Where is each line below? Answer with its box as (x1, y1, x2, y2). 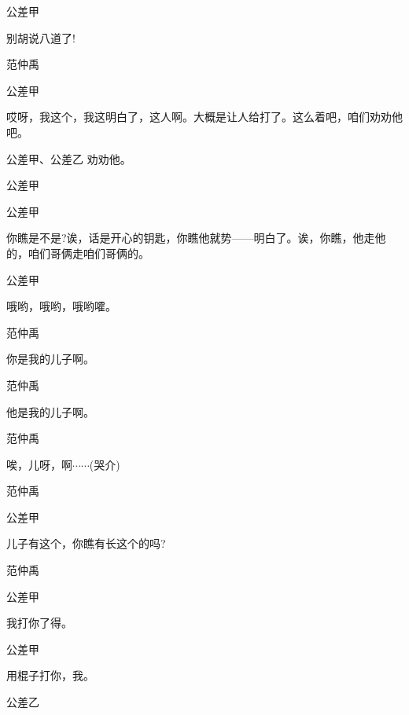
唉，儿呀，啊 (6, 456, 72, 472)
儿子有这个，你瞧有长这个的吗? (6, 535, 166, 552)
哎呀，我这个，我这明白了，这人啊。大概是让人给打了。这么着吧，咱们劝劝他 (6, 108, 403, 125)
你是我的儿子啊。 (6, 350, 94, 367)
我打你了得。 (6, 614, 72, 631)
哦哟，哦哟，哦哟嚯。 (6, 298, 116, 314)
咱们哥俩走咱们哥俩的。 (28, 244, 149, 261)
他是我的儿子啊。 (6, 403, 94, 420)
